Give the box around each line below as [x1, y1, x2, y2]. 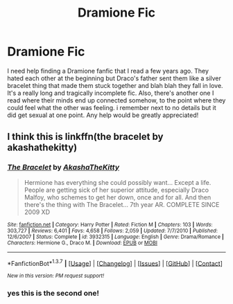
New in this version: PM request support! [7, 272, 105, 280]
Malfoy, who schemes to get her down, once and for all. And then [24, 193, 212, 202]
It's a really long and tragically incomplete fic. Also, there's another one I [7, 89, 214, 97]
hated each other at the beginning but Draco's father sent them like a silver [7, 74, 222, 82]
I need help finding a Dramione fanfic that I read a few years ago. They [7, 66, 209, 75]
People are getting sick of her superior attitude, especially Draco [24, 186, 209, 194]
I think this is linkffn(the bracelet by [7, 131, 164, 143]
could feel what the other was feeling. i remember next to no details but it [7, 103, 216, 111]
